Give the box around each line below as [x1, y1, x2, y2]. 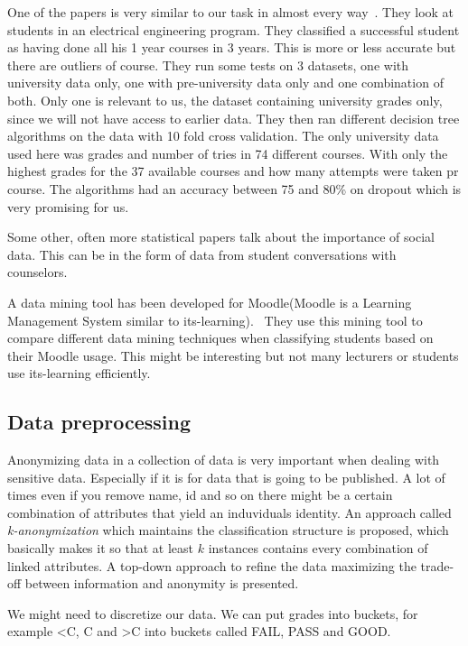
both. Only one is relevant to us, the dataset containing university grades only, [7, 90, 443, 109]
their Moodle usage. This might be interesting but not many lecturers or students [7, 346, 459, 365]
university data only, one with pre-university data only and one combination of [7, 73, 444, 92]
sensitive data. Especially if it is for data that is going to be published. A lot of [7, 467, 445, 486]
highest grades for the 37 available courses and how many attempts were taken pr [7, 161, 459, 180]
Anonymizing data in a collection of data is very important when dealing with [7, 450, 440, 469]
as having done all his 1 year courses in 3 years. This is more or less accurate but [7, 38, 456, 57]
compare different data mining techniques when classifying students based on [7, 328, 434, 347]
